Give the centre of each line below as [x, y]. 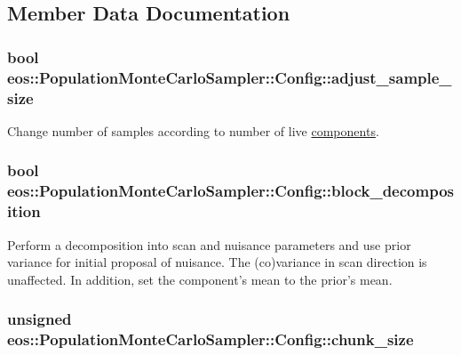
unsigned [40, 319]
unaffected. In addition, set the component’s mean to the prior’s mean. [200, 279]
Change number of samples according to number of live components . [193, 130]
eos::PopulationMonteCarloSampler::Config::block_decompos [230, 191]
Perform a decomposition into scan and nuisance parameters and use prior [209, 244]
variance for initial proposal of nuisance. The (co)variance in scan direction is [217, 262]
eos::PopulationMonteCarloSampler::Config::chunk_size [211, 339]
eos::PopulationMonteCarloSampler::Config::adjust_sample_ [230, 77]
